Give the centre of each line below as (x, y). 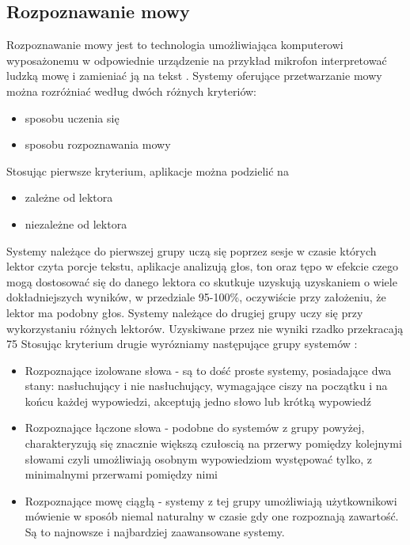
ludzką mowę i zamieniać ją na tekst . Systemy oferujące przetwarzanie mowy (194, 76)
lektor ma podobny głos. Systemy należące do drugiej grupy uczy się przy (185, 312)
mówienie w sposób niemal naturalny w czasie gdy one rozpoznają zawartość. (212, 516)
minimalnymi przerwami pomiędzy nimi (121, 474)
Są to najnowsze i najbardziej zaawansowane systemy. (155, 532)
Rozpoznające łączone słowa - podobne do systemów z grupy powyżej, (195, 428)
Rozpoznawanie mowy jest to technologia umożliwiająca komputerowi (175, 45)
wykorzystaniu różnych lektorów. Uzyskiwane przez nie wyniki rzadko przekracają (205, 328)
